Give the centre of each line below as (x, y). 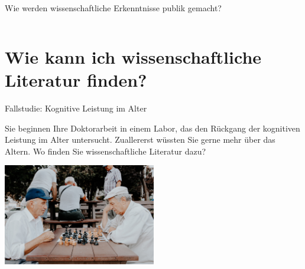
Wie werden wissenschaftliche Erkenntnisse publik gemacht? (113, 8)
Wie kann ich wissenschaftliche (133, 56)
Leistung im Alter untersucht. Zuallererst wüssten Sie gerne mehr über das (140, 140)
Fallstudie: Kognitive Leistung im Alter (76, 108)
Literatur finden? (76, 79)
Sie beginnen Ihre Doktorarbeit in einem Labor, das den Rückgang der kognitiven (152, 128)
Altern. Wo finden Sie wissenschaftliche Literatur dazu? (106, 151)
